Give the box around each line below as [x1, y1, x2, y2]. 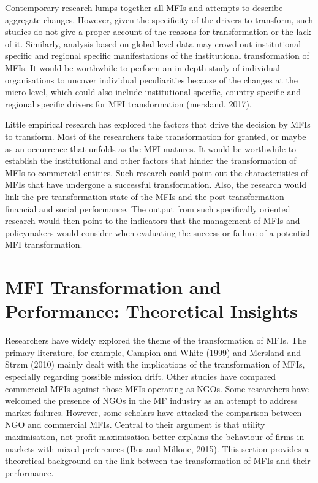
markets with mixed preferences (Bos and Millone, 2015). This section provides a [5, 442, 309, 455]
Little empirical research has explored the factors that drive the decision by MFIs [5, 118, 311, 131]
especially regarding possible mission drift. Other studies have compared [5, 369, 276, 382]
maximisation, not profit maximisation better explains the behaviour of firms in [5, 430, 305, 442]
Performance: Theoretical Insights [5, 298, 298, 323]
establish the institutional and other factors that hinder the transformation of [5, 154, 297, 167]
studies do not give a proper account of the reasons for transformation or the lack [5, 25, 311, 38]
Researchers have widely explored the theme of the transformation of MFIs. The [5, 334, 306, 347]
